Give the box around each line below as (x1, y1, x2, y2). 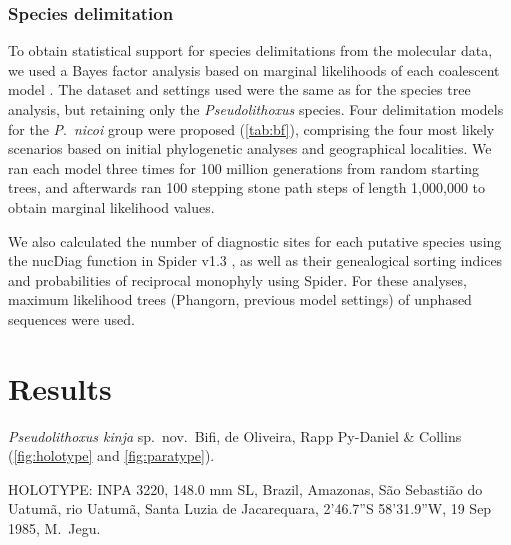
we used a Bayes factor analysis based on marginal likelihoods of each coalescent (8, 59, 500, 80)
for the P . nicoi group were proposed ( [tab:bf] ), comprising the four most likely (8, 118, 495, 139)
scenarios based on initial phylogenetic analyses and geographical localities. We (8, 138, 492, 159)
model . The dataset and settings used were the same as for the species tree (8, 79, 471, 100)
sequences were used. (8, 308, 136, 329)
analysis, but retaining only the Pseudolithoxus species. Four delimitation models (8, 99, 504, 119)
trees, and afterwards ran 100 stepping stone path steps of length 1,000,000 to (8, 177, 486, 198)
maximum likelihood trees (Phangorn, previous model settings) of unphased (8, 289, 472, 310)
